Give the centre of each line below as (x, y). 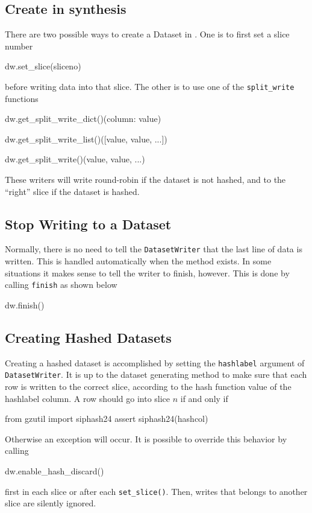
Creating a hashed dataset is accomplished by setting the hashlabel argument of (155, 362)
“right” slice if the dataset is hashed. (72, 191)
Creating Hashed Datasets (88, 337)
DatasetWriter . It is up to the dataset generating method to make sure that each (156, 374)
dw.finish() (25, 304)
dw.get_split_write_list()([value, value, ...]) (86, 139)
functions (22, 98)
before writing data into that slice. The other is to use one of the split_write (150, 86)
